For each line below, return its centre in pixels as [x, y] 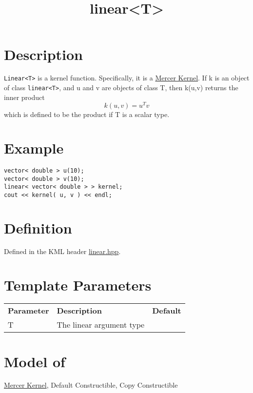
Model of [35, 361]
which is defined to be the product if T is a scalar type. [87, 114]
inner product [24, 97]
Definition [38, 227]
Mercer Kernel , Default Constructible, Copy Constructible [91, 384]
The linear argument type [101, 325]
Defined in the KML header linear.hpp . [62, 251]
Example [34, 148]
